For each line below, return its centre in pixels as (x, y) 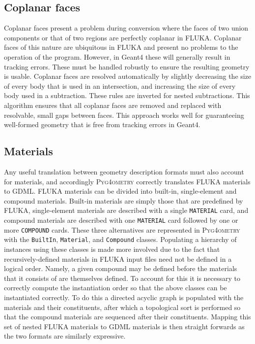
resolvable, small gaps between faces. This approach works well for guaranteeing (124, 115)
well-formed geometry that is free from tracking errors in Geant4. (102, 124)
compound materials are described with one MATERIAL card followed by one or (121, 220)
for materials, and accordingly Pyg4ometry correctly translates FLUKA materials (127, 181)
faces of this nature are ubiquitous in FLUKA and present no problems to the (121, 47)
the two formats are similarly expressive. (65, 336)
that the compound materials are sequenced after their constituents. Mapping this (127, 317)
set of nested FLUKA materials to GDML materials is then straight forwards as (124, 326)
